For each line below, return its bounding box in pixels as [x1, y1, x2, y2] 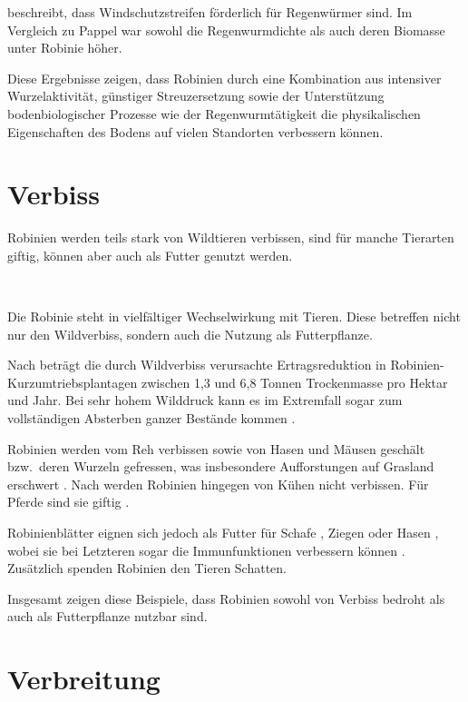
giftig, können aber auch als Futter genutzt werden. [7, 245, 293, 264]
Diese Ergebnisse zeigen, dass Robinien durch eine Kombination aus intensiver [7, 68, 442, 87]
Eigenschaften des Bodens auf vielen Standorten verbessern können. [7, 122, 384, 141]
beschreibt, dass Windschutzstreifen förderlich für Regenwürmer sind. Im [7, 3, 413, 21]
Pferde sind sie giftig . [7, 492, 130, 511]
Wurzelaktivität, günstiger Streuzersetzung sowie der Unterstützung [7, 86, 385, 105]
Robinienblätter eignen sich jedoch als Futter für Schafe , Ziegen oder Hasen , [7, 523, 439, 541]
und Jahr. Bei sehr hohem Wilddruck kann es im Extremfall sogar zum [7, 391, 403, 410]
